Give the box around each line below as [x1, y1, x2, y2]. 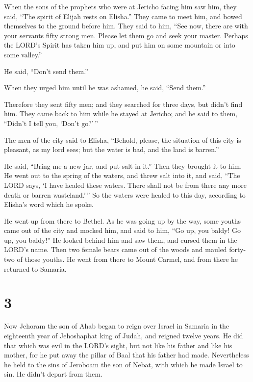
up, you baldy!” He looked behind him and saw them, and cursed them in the [4, 234, 237, 245]
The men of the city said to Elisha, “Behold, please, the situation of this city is [4, 134, 241, 145]
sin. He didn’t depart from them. [4, 369, 102, 379]
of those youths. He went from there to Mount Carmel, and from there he [17, 254, 238, 264]
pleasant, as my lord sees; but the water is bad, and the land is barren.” [4, 144, 219, 154]
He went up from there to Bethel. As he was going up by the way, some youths [4, 215, 241, 226]
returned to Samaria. [4, 263, 67, 274]
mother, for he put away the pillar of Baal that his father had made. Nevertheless [4, 350, 249, 360]
